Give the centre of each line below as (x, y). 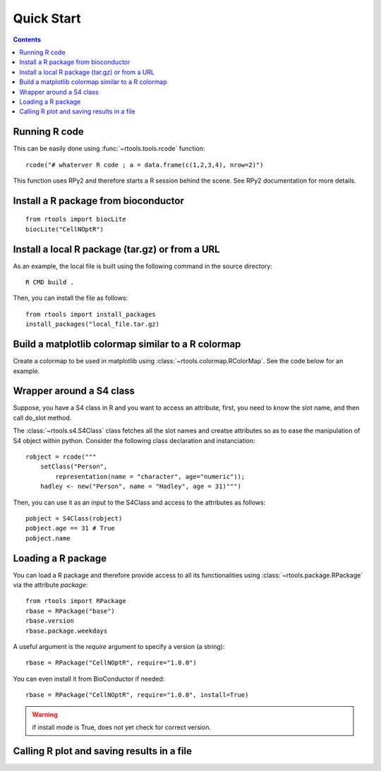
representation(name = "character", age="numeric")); (150, 476)
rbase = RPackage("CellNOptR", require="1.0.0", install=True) (137, 695)
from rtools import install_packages (91, 314)
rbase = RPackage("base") (71, 611)
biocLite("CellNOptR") (65, 229)
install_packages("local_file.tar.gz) (93, 324)
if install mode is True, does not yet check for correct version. (122, 727)
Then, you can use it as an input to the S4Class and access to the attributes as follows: (139, 502)
